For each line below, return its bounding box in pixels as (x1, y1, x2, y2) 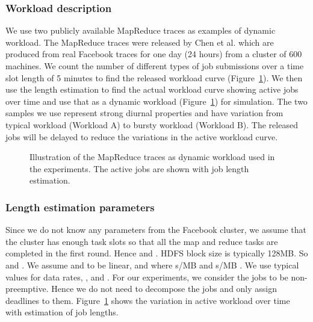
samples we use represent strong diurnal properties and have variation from (5, 107, 284, 119)
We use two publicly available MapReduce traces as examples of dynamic (5, 24, 276, 37)
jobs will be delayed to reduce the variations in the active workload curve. (5, 130, 278, 143)
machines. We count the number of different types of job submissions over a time (5, 60, 304, 72)
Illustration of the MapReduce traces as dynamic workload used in (29, 150, 275, 163)
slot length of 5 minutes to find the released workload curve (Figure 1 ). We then (5, 71, 303, 84)
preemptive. (5, 282, 49, 295)
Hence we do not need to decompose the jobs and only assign (51, 282, 277, 295)
